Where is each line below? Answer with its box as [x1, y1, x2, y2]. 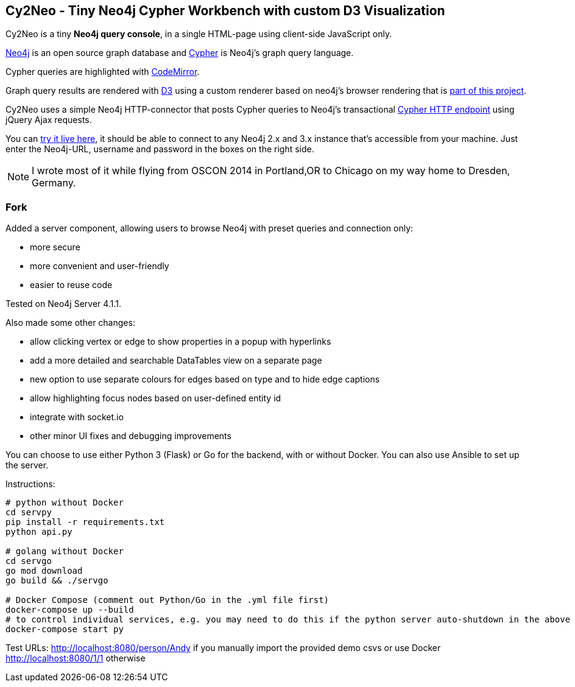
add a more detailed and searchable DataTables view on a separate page [30, 355, 322, 366]
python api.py [5, 527, 72, 537]
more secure [30, 242, 80, 253]
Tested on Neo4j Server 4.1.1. [5, 298, 121, 309]
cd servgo [5, 556, 52, 566]
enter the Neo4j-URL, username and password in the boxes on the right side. [5, 144, 314, 155]
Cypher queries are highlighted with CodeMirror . [5, 66, 200, 77]
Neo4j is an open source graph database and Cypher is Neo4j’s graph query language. [5, 48, 354, 58]
